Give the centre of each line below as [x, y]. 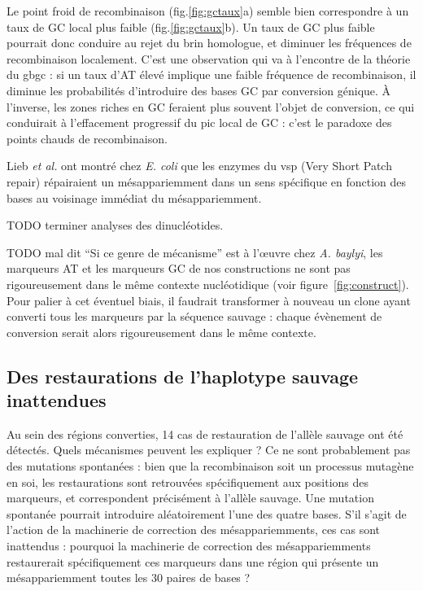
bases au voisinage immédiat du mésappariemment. [134, 197]
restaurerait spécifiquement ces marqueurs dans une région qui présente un [193, 561]
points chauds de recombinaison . [87, 138]
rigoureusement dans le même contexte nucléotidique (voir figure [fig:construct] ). [208, 284]
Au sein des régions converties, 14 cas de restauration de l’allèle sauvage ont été [205, 433]
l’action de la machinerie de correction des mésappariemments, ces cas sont [194, 530]
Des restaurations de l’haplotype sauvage [183, 376]
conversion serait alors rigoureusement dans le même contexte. [161, 332]
